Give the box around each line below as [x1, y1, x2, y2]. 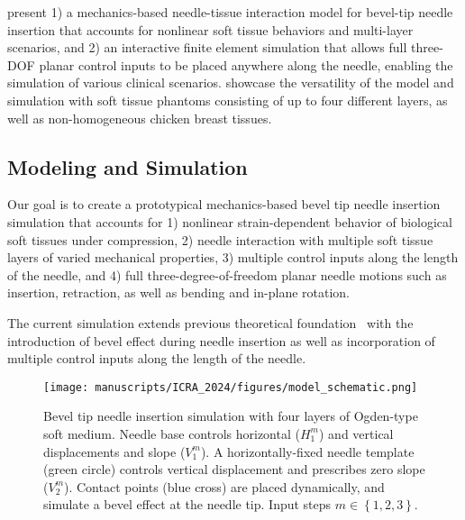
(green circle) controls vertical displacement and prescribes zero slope [43, 460, 425, 479]
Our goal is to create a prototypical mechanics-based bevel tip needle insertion [7, 195, 441, 214]
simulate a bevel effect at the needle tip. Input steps [43, 495, 332, 514]
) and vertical [319, 424, 394, 442]
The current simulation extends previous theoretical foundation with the [7, 313, 414, 332]
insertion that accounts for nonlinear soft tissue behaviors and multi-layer [7, 20, 414, 39]
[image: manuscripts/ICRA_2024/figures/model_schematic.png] [43, 380, 418, 394]
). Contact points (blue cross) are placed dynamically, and [64, 477, 385, 496]
